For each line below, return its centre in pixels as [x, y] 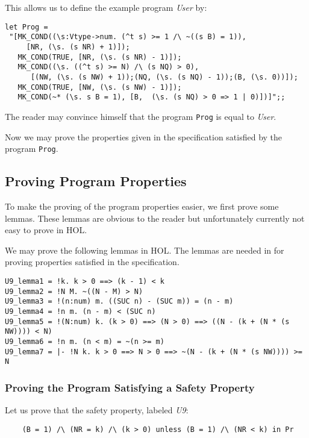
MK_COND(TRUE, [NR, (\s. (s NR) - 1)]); [100, 57]
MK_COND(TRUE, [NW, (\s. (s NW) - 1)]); [100, 87]
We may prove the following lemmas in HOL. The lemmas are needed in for [145, 250]
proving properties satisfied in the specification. [92, 262]
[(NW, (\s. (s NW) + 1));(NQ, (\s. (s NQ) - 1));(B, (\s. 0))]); [164, 77]
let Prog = [27, 27]
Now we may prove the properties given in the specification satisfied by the [144, 136]
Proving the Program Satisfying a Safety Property [130, 387]
